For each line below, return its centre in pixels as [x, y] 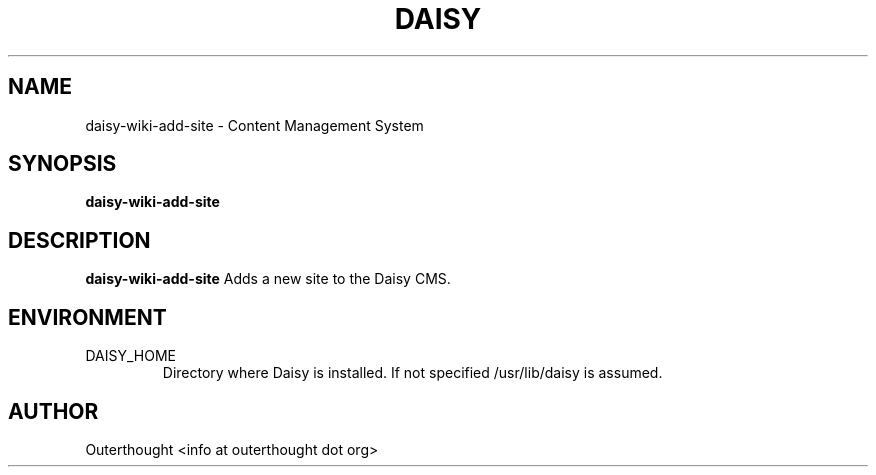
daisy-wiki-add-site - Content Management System [254, 125]
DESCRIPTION [79, 240]
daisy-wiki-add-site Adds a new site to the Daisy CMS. [268, 279]
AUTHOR [53, 411]
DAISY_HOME [130, 356]
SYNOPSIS [62, 164]
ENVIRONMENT [87, 317]
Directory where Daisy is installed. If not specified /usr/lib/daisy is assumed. [412, 373]
